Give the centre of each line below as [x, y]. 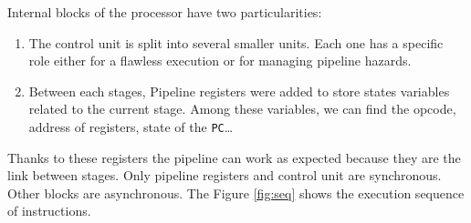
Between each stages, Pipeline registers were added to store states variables [239, 91]
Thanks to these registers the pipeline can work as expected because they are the [234, 157]
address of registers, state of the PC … [131, 126]
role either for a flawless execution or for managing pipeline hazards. [220, 61]
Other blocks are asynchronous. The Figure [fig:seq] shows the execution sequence [236, 193]
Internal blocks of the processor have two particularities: [165, 12]
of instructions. [49, 211]
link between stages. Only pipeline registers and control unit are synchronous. [225, 175]
